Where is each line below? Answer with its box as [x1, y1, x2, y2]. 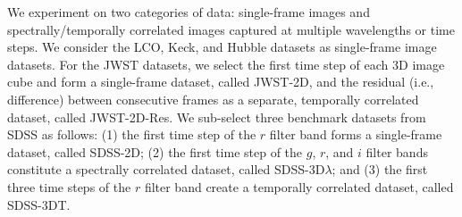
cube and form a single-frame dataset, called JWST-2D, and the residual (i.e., [7, 72, 434, 91]
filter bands [365, 142, 428, 161]
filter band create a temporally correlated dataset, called [144, 177, 454, 196]
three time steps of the [7, 177, 131, 196]
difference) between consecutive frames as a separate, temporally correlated [7, 89, 419, 108]
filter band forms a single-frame [269, 125, 442, 144]
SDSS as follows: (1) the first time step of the [7, 125, 256, 144]
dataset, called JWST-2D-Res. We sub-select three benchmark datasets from [7, 107, 426, 126]
